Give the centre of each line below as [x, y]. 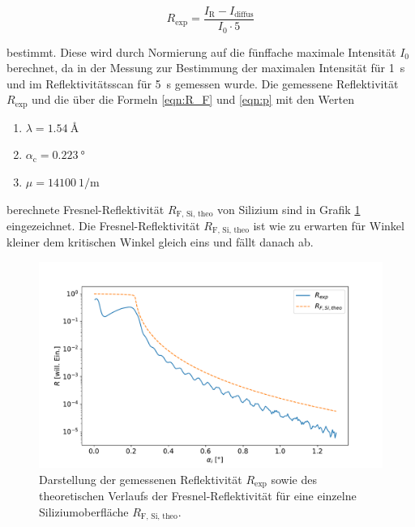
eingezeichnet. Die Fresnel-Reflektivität [103, 225]
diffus [244, 15]
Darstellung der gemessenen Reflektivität [141, 479]
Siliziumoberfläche [84, 511]
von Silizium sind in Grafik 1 [289, 209]
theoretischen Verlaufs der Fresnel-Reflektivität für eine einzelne [198, 496]
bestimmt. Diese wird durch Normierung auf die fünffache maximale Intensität [201, 51]
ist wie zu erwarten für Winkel [329, 225]
